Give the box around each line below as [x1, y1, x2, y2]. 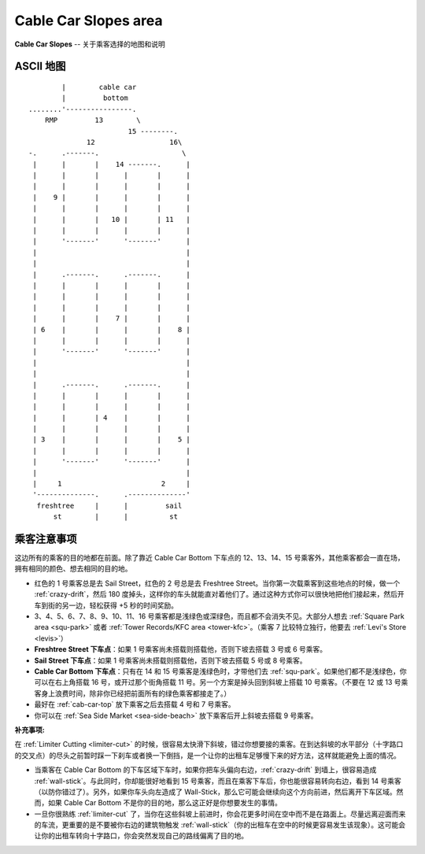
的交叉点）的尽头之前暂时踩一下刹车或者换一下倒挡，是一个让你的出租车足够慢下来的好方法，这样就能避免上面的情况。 [14, 750, 401, 760]
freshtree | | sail [36, 501, 183, 510]
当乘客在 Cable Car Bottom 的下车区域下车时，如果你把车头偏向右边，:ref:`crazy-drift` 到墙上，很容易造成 [34, 765, 377, 775]
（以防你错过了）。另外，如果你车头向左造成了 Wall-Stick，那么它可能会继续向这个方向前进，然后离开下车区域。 [34, 787, 397, 797]
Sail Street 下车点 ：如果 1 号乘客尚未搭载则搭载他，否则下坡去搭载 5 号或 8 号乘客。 [34, 656, 307, 665]
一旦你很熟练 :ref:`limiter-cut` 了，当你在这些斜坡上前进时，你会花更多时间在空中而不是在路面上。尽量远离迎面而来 [34, 809, 406, 819]
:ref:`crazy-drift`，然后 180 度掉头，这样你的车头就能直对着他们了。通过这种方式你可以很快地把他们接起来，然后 [34, 590, 397, 599]
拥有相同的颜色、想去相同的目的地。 [14, 564, 132, 574]
